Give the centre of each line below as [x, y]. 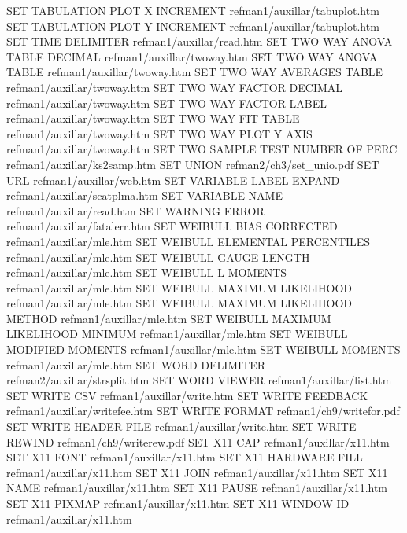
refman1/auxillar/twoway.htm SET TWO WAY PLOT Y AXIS [159, 133]
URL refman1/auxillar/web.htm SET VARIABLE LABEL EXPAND [173, 180]
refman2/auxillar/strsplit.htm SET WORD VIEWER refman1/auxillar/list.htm [199, 380]
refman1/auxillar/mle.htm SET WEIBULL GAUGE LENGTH [158, 257]
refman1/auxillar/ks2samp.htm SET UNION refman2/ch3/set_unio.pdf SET [193, 164]
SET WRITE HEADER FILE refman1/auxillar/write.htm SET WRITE [181, 426]
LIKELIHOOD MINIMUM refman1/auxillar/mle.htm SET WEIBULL [177, 334]
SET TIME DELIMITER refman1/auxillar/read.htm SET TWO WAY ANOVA [200, 41]
